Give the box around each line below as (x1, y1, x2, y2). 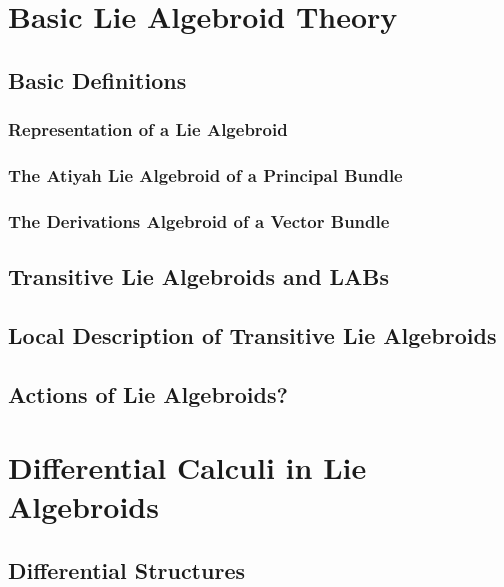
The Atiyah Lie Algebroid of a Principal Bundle (8, 162, 403, 187)
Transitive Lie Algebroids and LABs (8, 261, 390, 292)
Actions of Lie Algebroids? (8, 378, 288, 409)
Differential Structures (8, 554, 245, 585)
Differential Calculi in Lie (8, 447, 367, 488)
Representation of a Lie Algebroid (8, 117, 288, 142)
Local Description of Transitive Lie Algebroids (8, 319, 497, 350)
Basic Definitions (8, 64, 187, 95)
